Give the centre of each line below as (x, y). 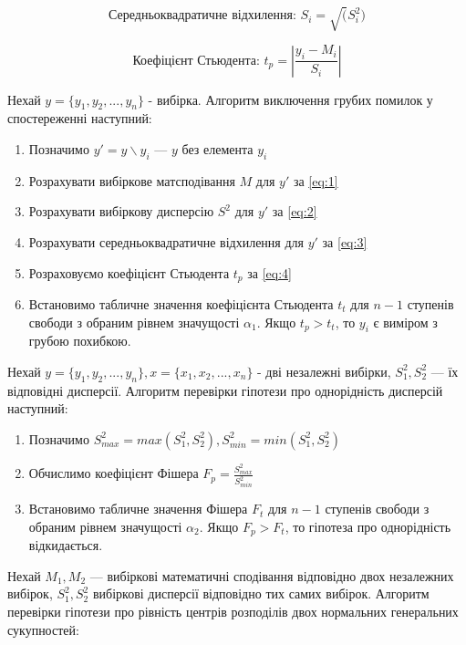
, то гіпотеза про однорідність (368, 526)
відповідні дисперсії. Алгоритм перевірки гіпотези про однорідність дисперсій (225, 390)
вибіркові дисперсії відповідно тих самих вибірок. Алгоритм (261, 593)
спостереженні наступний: (80, 118)
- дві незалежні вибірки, (324, 371)
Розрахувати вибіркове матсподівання (132, 180)
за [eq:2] (295, 211)
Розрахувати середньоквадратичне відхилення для (166, 241)
